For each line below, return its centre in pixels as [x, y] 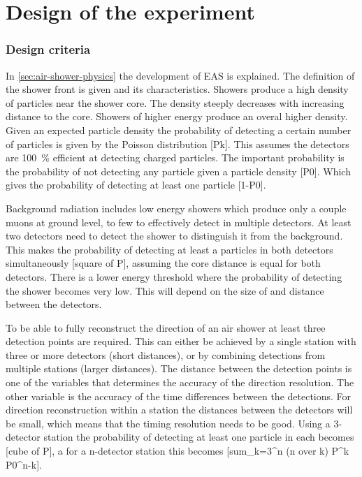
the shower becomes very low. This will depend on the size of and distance [165, 290]
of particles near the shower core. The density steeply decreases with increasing [175, 102]
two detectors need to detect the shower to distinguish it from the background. [174, 236]
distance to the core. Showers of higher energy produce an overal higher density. [177, 116]
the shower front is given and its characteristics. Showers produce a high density [177, 89]
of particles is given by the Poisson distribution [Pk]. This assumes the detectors [178, 144]
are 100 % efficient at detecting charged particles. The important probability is [175, 157]
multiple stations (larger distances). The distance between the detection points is [179, 368]
